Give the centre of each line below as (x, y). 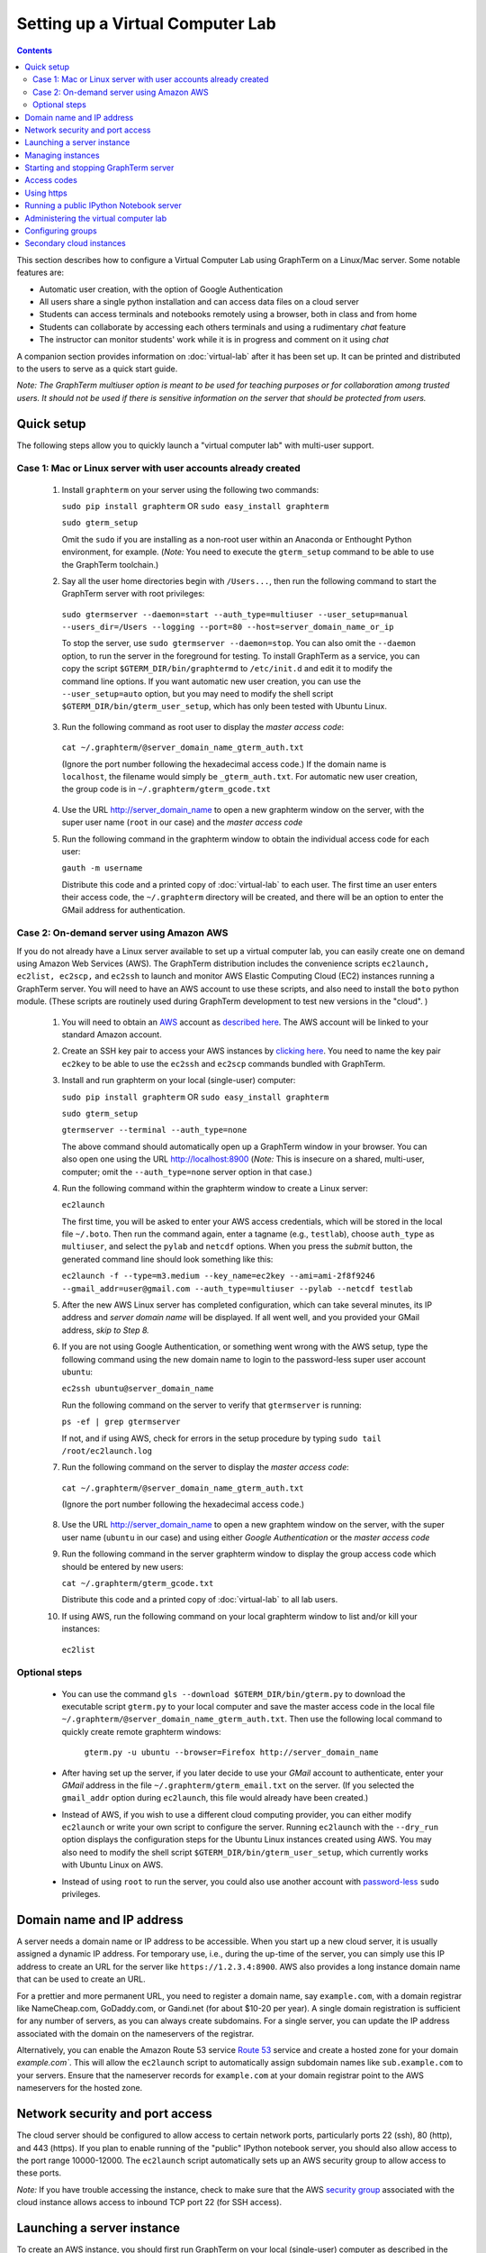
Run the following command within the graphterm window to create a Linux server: (215, 1188)
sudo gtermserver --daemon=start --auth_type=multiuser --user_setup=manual (235, 614)
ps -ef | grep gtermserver (121, 1422)
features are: (40, 273)
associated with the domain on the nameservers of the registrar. (135, 2033)
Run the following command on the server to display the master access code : (206, 1467)
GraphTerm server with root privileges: (133, 594)
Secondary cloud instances (75, 243)
